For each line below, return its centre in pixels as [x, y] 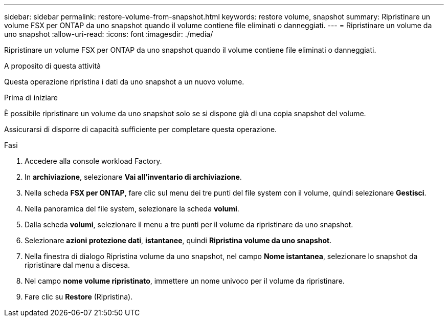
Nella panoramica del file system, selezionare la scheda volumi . [132, 209]
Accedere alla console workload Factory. [93, 161]
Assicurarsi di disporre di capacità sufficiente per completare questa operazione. [141, 129]
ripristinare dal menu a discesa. [77, 265]
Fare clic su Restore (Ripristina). [79, 297]
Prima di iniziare [31, 98]
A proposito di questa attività [53, 66]
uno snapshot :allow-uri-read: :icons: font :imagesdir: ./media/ [109, 34]
